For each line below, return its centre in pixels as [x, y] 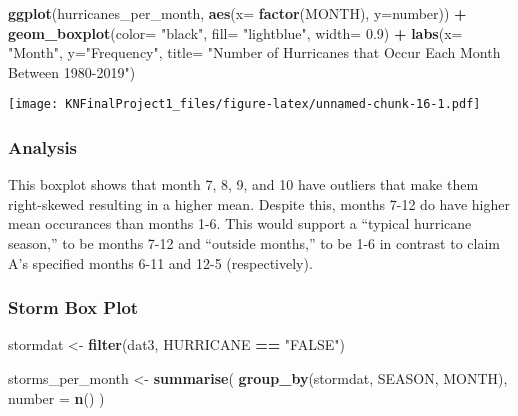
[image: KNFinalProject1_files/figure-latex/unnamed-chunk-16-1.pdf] [244, 104]
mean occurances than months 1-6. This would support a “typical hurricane [240, 223]
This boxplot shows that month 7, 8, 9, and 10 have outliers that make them [243, 184]
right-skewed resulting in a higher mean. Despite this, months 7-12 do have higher [259, 203]
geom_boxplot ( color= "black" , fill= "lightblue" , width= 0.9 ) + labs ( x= [235, 32]
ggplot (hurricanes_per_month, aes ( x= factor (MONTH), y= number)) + [237, 13]
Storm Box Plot [73, 307]
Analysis [43, 146]
